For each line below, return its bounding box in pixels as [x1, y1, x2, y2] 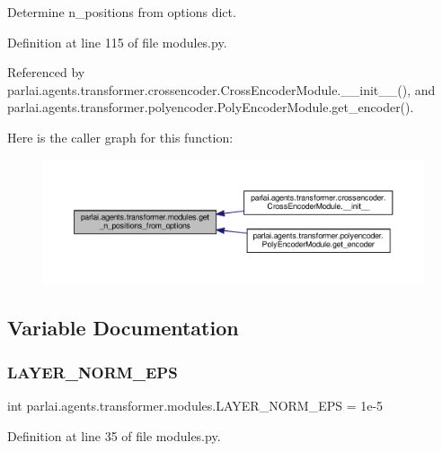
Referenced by [7, 63, 85, 82]
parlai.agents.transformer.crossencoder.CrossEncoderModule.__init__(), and [7, 80, 436, 99]
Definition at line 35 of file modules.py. [7, 426, 221, 445]
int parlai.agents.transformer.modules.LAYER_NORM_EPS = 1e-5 [7, 395, 384, 414]
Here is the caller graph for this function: [7, 127, 234, 146]
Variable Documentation [7, 314, 239, 342]
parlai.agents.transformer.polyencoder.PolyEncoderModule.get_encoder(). [7, 98, 414, 117]
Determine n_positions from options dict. [7, 3, 236, 21]
